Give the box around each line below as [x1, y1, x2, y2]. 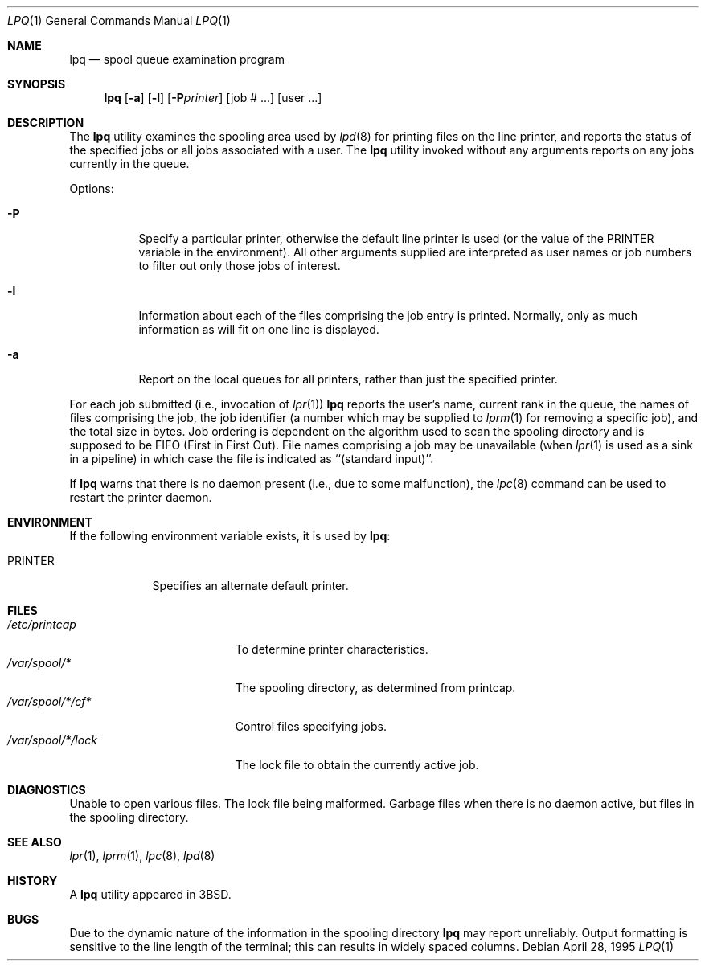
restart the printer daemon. [69, 490, 212, 504]
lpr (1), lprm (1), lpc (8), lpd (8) [69, 849, 215, 863]
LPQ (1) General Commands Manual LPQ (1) [7, 14, 231, 27]
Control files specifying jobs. [235, 719, 387, 733]
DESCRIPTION [7, 116, 84, 129]
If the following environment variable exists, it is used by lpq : [69, 529, 391, 543]
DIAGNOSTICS [7, 783, 86, 797]
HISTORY [7, 874, 58, 887]
